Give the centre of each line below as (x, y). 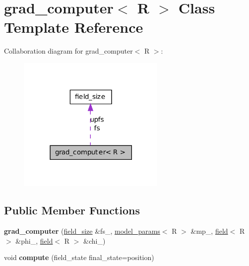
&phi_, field (34, 240)
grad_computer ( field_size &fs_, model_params (82, 231)
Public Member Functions (72, 210)
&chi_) (94, 240)
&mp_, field (209, 231)
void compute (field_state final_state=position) (79, 257)
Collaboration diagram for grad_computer (68, 51)
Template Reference (74, 27)
